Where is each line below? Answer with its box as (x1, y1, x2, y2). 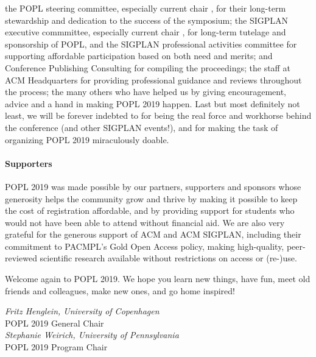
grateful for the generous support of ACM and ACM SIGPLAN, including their (5, 228, 301, 241)
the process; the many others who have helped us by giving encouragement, (5, 85, 287, 98)
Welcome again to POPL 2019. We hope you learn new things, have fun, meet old (5, 272, 311, 285)
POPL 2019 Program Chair (5, 341, 108, 353)
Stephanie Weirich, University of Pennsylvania (5, 328, 179, 341)
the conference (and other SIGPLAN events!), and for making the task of (5, 121, 278, 133)
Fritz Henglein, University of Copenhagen (5, 305, 160, 317)
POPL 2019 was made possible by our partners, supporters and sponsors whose (5, 180, 301, 193)
